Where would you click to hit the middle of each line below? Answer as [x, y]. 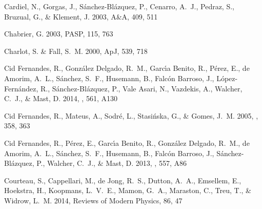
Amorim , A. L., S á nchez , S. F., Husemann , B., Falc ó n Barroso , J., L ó [114, 78]
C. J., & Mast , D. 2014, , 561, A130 [61, 98]
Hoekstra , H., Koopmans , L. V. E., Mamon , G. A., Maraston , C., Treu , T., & [128, 190]
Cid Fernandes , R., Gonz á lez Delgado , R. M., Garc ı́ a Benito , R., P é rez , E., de [127, 68]
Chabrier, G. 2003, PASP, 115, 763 [59, 34]
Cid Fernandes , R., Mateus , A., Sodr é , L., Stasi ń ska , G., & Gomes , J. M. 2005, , [131, 115]
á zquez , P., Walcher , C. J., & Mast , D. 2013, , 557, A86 [99, 163]
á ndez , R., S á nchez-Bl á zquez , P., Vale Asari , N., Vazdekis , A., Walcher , [130, 88]
